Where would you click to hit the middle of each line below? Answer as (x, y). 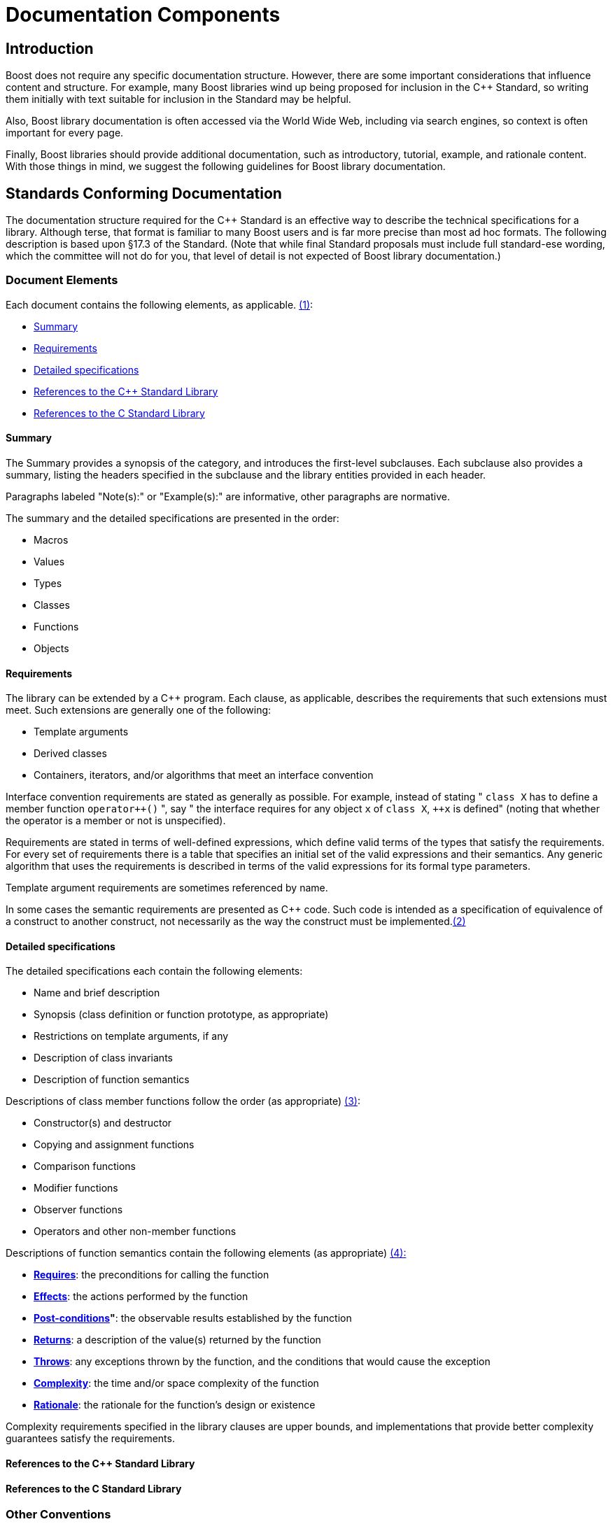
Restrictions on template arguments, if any (131, 1036)
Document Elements (62, 280)
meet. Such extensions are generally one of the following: (139, 710)
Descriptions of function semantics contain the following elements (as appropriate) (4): (206, 1253)
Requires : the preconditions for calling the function (152, 1275)
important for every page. (65, 133)
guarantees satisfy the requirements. (90, 1439)
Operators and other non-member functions (135, 1232)
